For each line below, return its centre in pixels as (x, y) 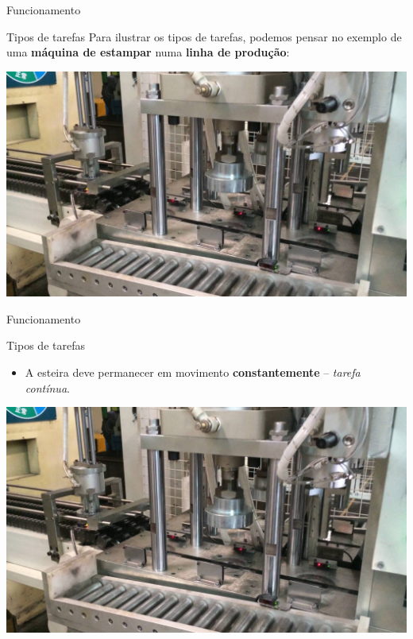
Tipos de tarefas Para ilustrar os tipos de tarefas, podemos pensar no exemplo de (204, 36)
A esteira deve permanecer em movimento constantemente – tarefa (193, 372)
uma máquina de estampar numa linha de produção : (148, 52)
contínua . (47, 387)
